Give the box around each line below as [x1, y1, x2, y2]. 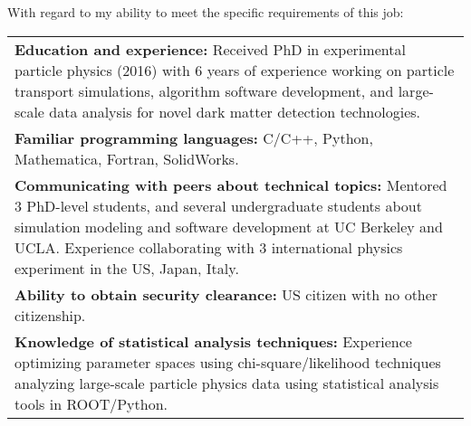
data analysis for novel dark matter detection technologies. [49, 100, 421, 122]
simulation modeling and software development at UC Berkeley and [14, 215, 443, 237]
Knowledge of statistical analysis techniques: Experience [14, 330, 412, 352]
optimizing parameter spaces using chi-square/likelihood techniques [14, 351, 441, 373]
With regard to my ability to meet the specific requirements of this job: [7, 3, 404, 21]
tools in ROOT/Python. [14, 393, 168, 414]
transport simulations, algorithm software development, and [14, 80, 394, 101]
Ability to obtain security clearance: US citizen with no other [14, 283, 438, 305]
